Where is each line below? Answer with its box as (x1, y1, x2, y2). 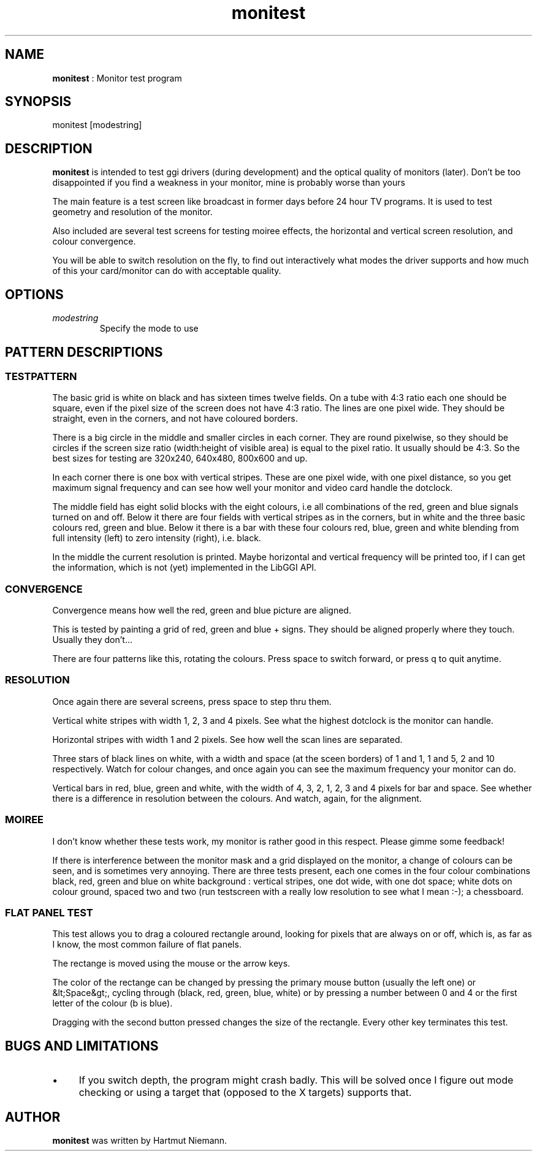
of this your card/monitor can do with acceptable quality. (52, 265, 281, 276)
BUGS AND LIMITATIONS (5, 1038, 159, 1054)
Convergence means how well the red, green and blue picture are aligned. (52, 605, 351, 616)
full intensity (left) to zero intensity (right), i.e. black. (52, 533, 261, 544)
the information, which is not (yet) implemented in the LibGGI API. (52, 562, 317, 573)
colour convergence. (52, 236, 136, 247)
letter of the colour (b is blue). (52, 998, 173, 1009)
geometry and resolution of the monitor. (52, 207, 213, 218)
